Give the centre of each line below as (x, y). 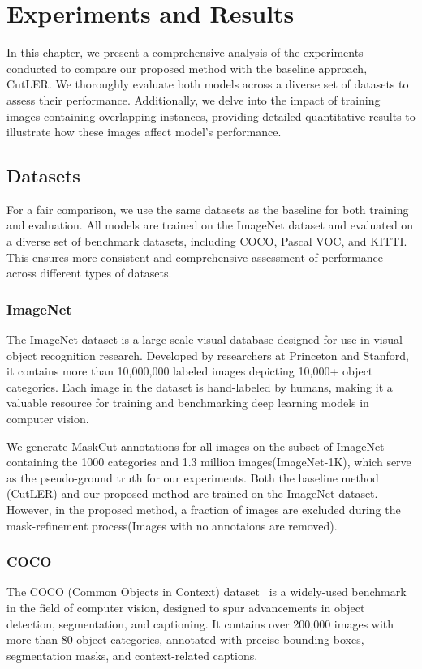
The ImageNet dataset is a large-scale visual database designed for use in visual (205, 339)
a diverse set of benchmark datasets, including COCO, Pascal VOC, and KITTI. (207, 241)
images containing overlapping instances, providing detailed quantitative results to (211, 116)
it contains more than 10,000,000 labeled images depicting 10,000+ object (190, 371)
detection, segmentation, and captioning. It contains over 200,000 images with (200, 623)
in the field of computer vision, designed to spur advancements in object (186, 608)
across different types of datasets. (89, 273)
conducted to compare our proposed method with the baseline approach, (187, 68)
